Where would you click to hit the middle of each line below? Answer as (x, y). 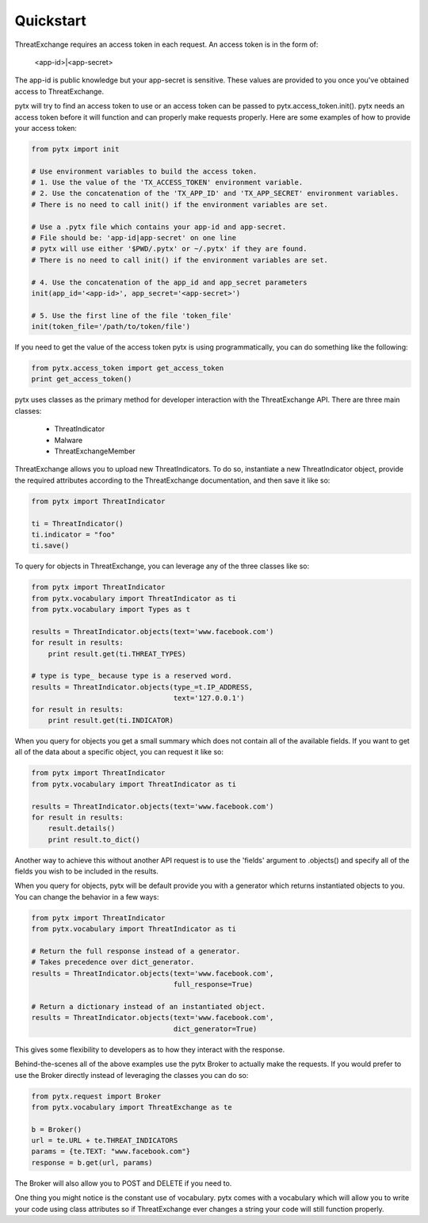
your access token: (46, 128)
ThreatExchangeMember (95, 451)
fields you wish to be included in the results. (86, 871)
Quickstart (51, 21)
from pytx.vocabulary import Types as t (111, 610)
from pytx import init (75, 149)
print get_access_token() (82, 379)
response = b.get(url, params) (92, 1162)
